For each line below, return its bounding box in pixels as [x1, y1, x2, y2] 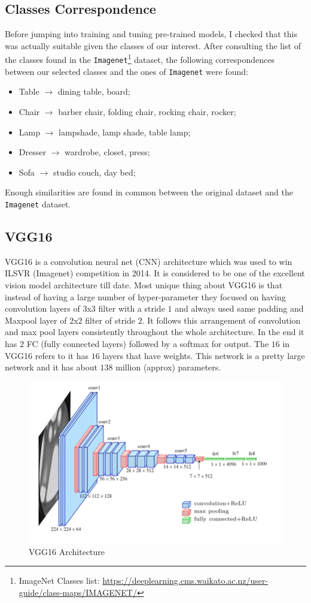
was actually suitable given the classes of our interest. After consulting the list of [5, 39, 301, 52]
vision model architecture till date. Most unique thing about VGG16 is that [5, 278, 283, 291]
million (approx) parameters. [115, 361, 221, 373]
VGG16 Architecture [29, 545, 105, 557]
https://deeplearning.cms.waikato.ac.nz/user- [102, 574, 269, 587]
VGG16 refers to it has [5, 349, 89, 361]
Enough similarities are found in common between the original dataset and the [5, 186, 294, 198]
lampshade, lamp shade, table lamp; [59, 125, 191, 138]
